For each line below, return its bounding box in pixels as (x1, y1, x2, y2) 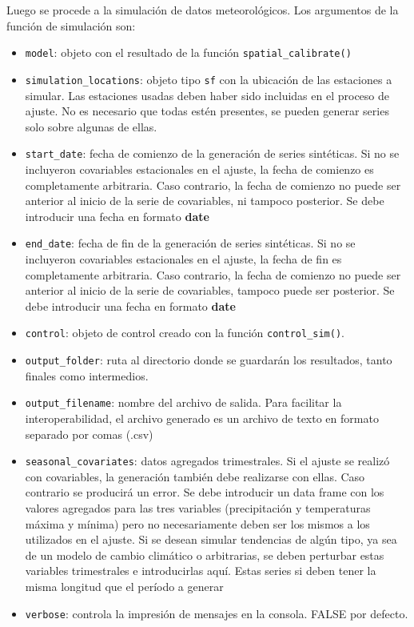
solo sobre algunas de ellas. (25, 118, 157, 135)
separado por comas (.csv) (25, 425, 153, 442)
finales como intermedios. (25, 367, 149, 384)
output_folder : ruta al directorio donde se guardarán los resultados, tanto (25, 352, 392, 368)
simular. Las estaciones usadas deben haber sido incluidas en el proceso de (25, 86, 389, 103)
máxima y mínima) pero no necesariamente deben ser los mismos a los (25, 515, 370, 532)
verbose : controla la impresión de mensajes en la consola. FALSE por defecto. (25, 605, 408, 621)
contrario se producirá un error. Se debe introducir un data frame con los (25, 484, 384, 500)
